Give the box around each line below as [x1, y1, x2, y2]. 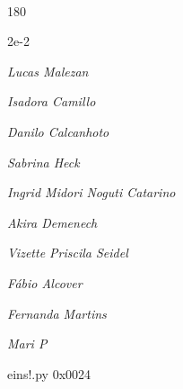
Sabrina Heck [7, 152, 80, 171]
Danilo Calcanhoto [7, 122, 109, 140]
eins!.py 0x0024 [7, 364, 91, 383]
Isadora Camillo [7, 92, 96, 111]
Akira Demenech [7, 213, 98, 231]
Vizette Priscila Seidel [7, 243, 128, 262]
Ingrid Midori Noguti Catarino [7, 183, 176, 202]
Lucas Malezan [7, 61, 89, 80]
